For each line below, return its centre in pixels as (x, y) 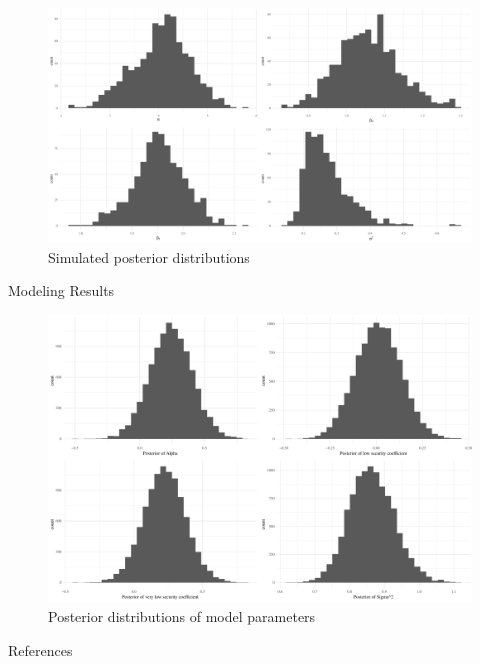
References (40, 649)
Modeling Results (61, 290)
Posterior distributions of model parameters (182, 615)
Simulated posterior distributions (149, 256)
